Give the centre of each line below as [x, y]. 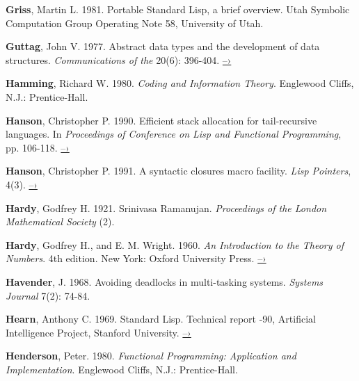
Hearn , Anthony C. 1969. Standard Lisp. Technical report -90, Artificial [161, 319]
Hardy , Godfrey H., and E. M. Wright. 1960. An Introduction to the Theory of [175, 244]
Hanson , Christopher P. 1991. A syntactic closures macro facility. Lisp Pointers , [178, 171]
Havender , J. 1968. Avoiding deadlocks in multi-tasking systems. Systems [165, 281]
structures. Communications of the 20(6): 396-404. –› [119, 59]
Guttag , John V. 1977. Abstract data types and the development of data [163, 46]
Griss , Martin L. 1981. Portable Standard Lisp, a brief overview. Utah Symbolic [178, 9]
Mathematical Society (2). [60, 221]
